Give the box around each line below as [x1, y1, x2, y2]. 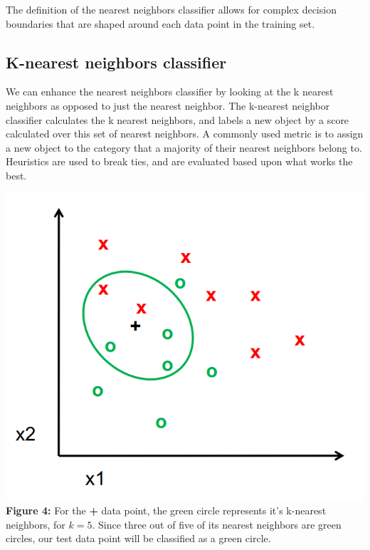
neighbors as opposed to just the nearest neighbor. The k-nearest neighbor [6, 98, 330, 113]
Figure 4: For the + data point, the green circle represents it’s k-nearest [6, 503, 327, 518]
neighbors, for [6, 517, 65, 531]
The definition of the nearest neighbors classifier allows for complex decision [6, 2, 337, 16]
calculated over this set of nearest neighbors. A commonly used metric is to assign [6, 126, 364, 141]
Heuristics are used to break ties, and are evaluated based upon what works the [6, 154, 353, 169]
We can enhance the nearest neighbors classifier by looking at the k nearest [6, 84, 334, 99]
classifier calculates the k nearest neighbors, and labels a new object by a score [6, 112, 349, 127]
